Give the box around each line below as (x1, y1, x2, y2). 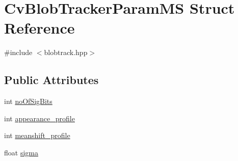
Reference (4, 17, 75, 38)
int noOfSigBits (4, 96, 52, 106)
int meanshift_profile (4, 130, 70, 141)
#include (4, 47, 33, 58)
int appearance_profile (4, 113, 75, 123)
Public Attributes (4, 72, 99, 88)
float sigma (4, 147, 38, 157)
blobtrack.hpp (44, 47, 88, 58)
